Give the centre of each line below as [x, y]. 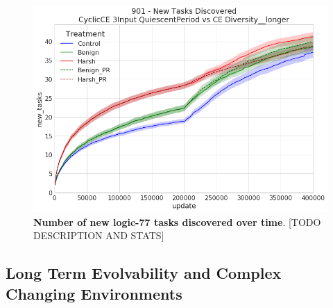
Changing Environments [94, 293]
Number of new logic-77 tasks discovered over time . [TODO [177, 221]
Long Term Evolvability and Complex [144, 273]
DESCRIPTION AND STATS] [99, 235]
